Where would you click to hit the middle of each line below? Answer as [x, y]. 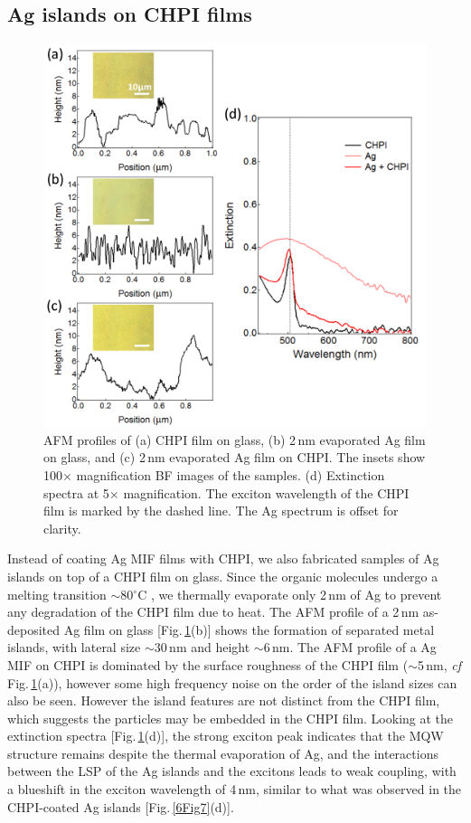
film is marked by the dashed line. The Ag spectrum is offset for [221, 511]
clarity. [62, 528]
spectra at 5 [76, 492]
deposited [34, 629]
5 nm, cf [439, 664]
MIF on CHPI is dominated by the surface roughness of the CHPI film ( [208, 664]
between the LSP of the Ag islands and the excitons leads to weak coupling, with [232, 771]
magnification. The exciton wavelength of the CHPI [266, 492]
